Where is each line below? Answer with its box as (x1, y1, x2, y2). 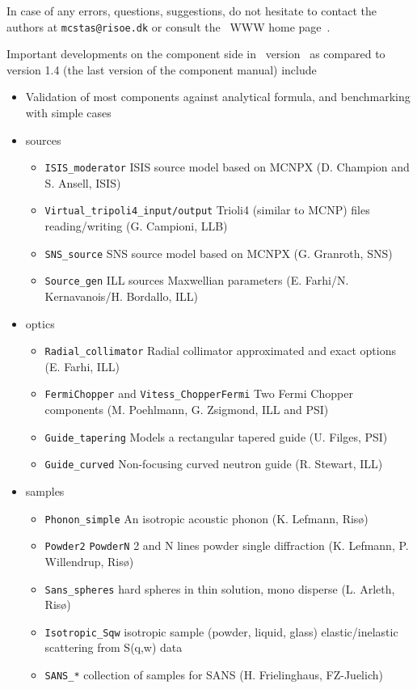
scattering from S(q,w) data (44, 639, 183, 656)
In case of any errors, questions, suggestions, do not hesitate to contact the (6, 2, 377, 19)
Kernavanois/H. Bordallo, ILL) (44, 288, 198, 305)
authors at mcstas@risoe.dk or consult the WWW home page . (6, 18, 331, 35)
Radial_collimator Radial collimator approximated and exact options (44, 342, 396, 359)
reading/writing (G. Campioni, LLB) (44, 218, 228, 235)
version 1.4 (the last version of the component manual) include (6, 61, 317, 78)
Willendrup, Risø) (44, 552, 134, 569)
